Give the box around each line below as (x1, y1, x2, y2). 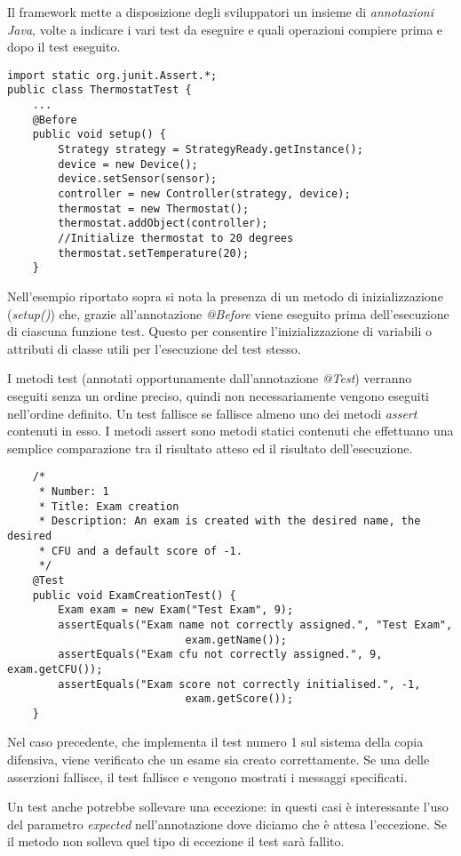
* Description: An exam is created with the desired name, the (38, 515, 421, 528)
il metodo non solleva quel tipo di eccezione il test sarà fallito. (7, 832, 345, 851)
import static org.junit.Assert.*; (7, 68, 218, 82)
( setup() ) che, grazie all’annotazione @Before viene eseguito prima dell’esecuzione (7, 304, 449, 323)
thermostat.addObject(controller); (58, 217, 268, 230)
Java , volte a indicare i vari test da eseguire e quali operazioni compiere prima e (7, 20, 443, 38)
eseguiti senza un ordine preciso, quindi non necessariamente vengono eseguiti (7, 386, 430, 404)
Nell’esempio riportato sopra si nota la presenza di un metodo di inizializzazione (7, 286, 443, 305)
